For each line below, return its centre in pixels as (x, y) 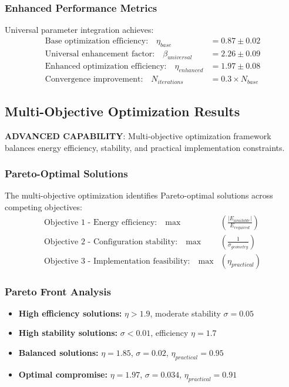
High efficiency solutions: (70, 313)
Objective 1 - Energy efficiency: (100, 222)
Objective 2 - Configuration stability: (111, 242)
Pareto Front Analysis (58, 291)
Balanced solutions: (58, 353)
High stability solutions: (68, 333)
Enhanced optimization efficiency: (106, 67)
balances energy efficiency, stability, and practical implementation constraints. (145, 147)
